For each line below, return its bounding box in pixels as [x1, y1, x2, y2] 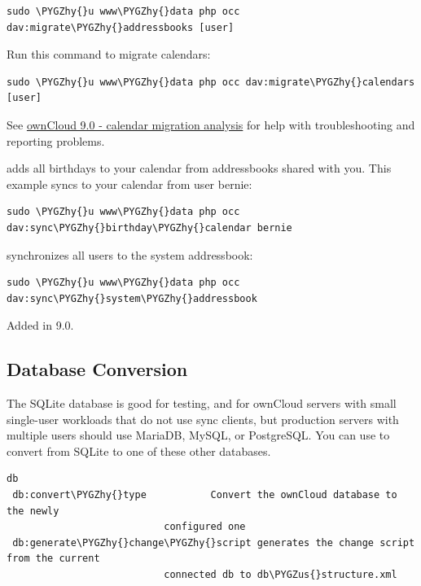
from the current [7, 553, 100, 565]
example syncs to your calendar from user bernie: [7, 175, 252, 192]
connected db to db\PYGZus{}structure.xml [164, 569, 397, 581]
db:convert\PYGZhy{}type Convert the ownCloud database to [12, 489, 397, 501]
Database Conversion [7, 356, 188, 382]
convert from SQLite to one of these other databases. [7, 442, 271, 459]
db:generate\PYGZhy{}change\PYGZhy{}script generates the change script [12, 536, 415, 549]
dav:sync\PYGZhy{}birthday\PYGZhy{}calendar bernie [7, 221, 292, 234]
